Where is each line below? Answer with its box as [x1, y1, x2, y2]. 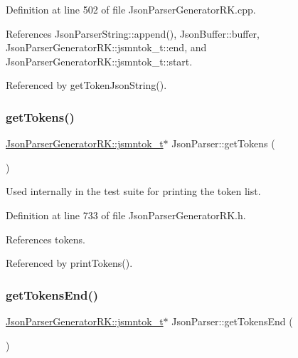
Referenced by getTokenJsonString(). [6, 78, 167, 93]
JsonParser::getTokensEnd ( [171, 313, 293, 328]
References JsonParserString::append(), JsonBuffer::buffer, [6, 26, 260, 41]
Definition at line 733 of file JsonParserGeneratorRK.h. [6, 207, 246, 222]
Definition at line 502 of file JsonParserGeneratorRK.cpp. [6, 2, 256, 16]
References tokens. [6, 231, 85, 246]
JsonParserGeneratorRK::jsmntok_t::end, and [6, 40, 207, 55]
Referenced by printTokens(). [6, 256, 133, 270]
